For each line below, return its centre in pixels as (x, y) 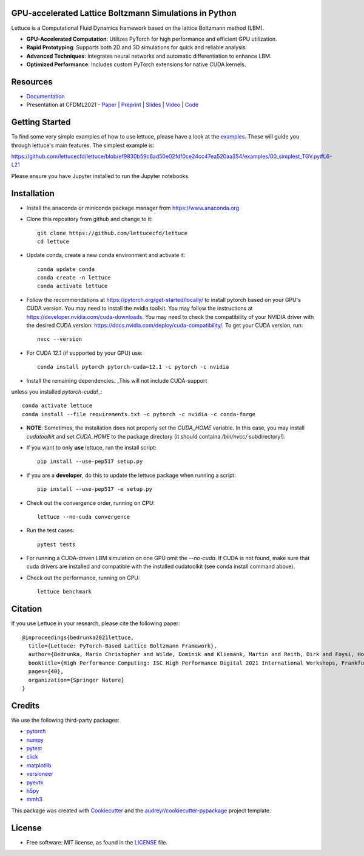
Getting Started (41, 122)
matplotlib (39, 765)
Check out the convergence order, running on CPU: (90, 503)
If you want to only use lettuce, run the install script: (92, 447)
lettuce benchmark (65, 592)
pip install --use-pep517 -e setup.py (95, 489)
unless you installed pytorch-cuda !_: (57, 392)
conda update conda (66, 269)
